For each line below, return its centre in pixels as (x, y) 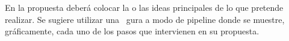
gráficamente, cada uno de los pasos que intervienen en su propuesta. (132, 31)
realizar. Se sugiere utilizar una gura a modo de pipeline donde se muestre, (145, 19)
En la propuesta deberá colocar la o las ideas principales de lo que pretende (144, 7)
